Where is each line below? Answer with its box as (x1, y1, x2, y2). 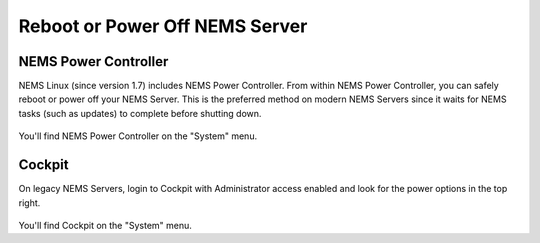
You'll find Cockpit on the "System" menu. (18, 219, 192, 231)
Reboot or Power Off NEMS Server (18, 15, 308, 37)
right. (18, 196, 41, 209)
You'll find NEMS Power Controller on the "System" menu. (18, 130, 258, 142)
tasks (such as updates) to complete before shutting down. (18, 107, 262, 119)
